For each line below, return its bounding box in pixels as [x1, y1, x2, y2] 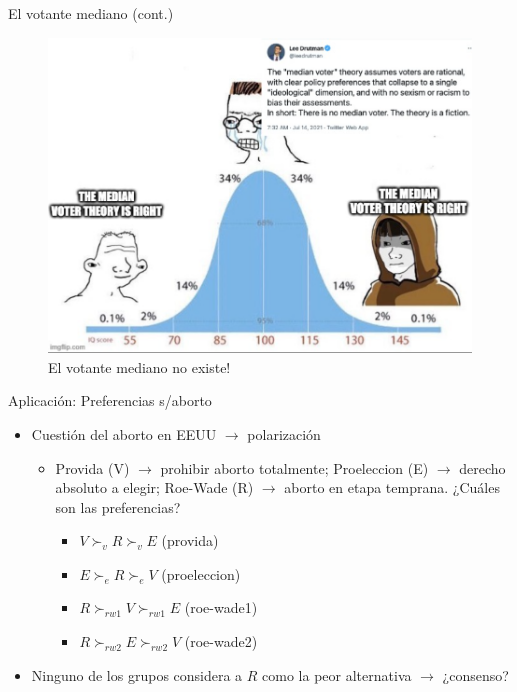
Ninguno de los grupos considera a [31, 664, 243, 685]
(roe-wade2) [184, 631, 258, 652]
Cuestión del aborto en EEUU [31, 423, 217, 444]
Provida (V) [55, 457, 130, 478]
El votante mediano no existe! [48, 356, 231, 377]
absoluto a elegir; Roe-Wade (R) [55, 477, 254, 498]
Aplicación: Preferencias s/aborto [8, 390, 212, 411]
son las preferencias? [55, 496, 181, 517]
